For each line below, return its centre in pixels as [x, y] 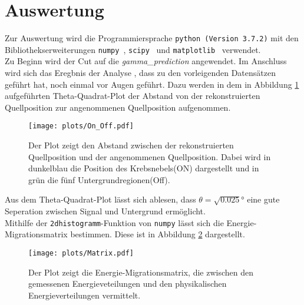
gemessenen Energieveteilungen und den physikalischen [128, 284]
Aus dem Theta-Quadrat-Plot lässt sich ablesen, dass [100, 199]
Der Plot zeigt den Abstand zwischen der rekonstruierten [131, 145]
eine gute [263, 199]
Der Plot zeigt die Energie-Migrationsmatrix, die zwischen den [141, 272]
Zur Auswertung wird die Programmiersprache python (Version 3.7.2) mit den [152, 38]
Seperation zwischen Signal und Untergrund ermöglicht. [105, 211]
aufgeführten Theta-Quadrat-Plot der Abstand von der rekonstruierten [133, 96]
